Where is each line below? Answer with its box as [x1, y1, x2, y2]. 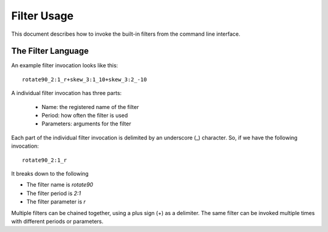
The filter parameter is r [26, 198, 86, 205]
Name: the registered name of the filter [41, 103, 139, 110]
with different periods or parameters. [11, 217, 104, 225]
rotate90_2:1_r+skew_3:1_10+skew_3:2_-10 [22, 76, 147, 83]
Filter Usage [11, 9, 74, 22]
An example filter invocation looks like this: [11, 62, 118, 69]
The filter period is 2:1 [26, 190, 81, 197]
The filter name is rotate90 [26, 181, 94, 188]
